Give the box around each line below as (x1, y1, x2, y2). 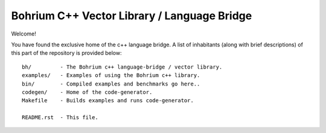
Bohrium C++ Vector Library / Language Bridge (11, 9, 252, 22)
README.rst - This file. (22, 114, 99, 121)
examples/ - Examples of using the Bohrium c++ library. (22, 72, 200, 79)
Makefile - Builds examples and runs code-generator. (22, 97, 194, 104)
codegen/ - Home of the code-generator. (22, 88, 153, 96)
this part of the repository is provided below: (11, 49, 122, 57)
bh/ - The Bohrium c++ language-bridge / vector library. (22, 63, 223, 70)
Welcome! (11, 30, 36, 37)
